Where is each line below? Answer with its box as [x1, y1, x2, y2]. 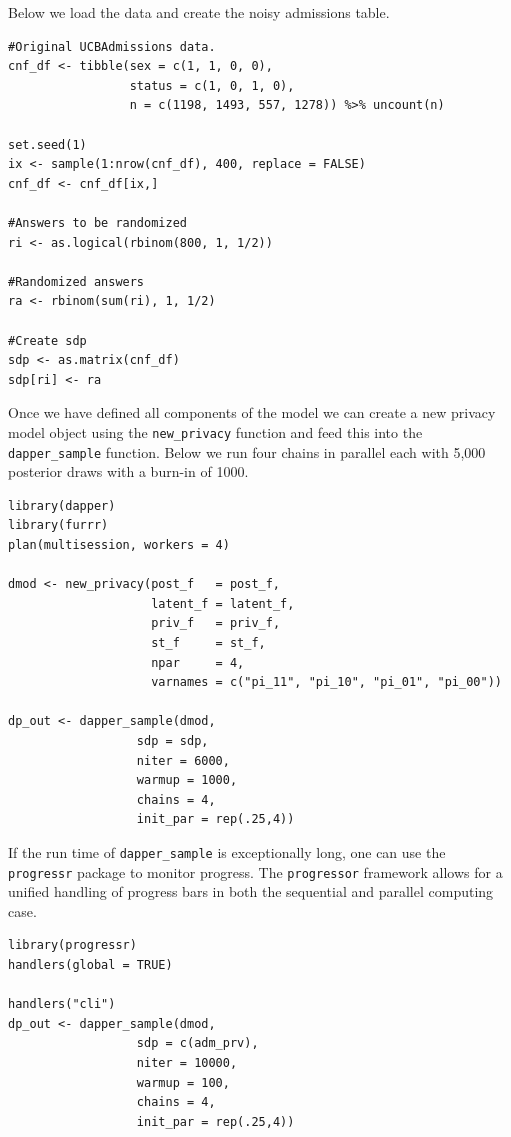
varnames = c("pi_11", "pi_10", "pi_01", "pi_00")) [151, 675, 502, 690]
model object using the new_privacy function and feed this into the [8, 421, 423, 442]
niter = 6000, [136, 753, 230, 768]
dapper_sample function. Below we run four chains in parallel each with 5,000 [8, 441, 486, 462]
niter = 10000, [136, 1055, 238, 1070]
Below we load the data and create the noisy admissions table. [8, 2, 390, 22]
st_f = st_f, [151, 635, 266, 650]
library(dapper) [8, 498, 116, 513]
